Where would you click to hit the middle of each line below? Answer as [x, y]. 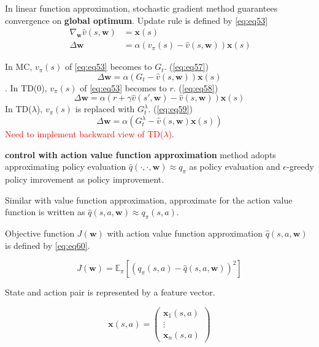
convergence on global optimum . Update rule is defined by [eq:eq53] [136, 20]
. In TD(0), [26, 87]
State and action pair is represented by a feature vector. [110, 292]
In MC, [19, 67]
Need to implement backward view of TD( [84, 134]
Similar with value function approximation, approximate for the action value [149, 200]
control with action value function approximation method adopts [140, 154]
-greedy [300, 166]
